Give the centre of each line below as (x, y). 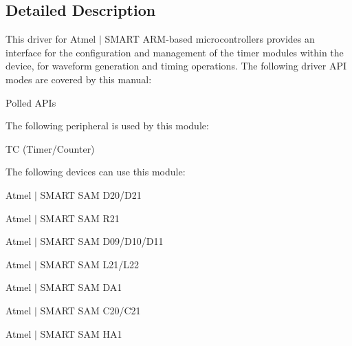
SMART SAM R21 (80, 218)
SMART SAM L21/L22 (89, 264)
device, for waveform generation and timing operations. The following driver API (176, 66)
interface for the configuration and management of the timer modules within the (175, 52)
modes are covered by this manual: (79, 79)
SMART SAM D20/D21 (91, 194)
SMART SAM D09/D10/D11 (102, 241)
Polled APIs (31, 102)
